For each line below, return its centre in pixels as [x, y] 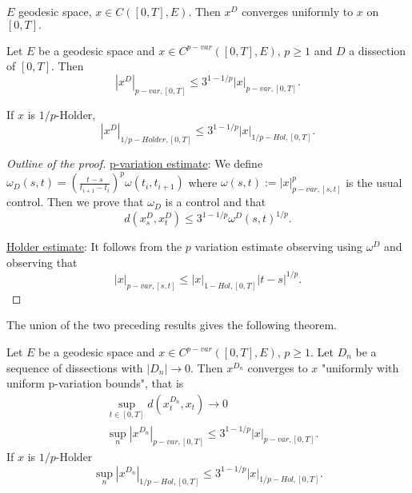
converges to [278, 367]
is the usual [374, 182]
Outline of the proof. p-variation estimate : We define [135, 163]
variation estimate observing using [279, 246]
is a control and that [216, 202]
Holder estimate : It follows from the [94, 246]
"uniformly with [360, 367]
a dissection [378, 50]
